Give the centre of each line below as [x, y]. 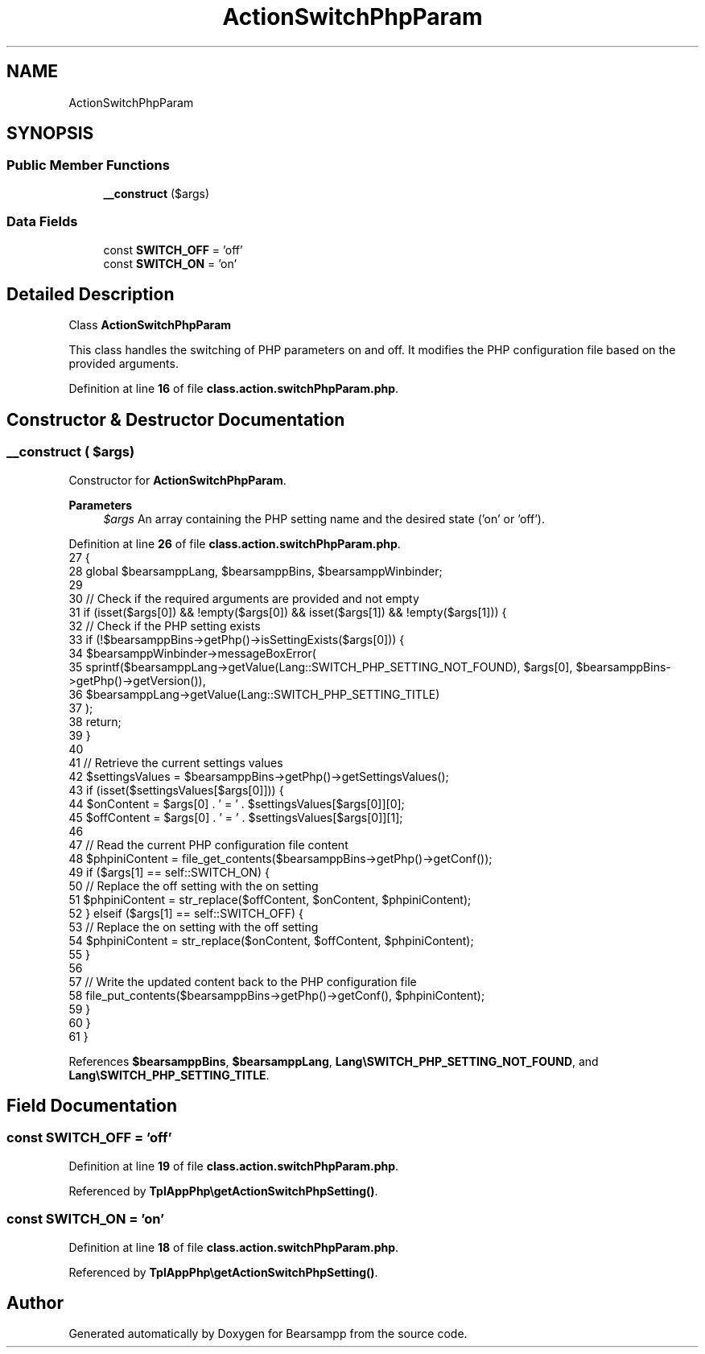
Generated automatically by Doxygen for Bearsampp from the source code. [268, 1334]
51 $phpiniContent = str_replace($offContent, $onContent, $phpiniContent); [270, 899]
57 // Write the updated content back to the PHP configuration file [243, 981]
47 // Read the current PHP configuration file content [208, 844]
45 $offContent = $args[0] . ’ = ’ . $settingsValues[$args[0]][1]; [236, 817]
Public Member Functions [88, 165]
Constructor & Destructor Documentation [176, 419]
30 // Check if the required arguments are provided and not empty [244, 598]
